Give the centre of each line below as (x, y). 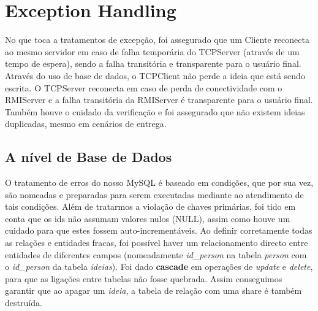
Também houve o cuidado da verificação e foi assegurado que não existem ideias (155, 111)
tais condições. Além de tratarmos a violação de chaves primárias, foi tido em (150, 206)
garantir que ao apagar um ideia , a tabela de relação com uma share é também (153, 290)
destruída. (24, 303)
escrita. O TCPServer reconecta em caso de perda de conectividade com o (144, 87)
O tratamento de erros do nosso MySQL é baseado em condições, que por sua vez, (159, 182)
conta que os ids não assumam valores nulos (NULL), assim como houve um (148, 218)
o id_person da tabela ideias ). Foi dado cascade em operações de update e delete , (159, 267)
